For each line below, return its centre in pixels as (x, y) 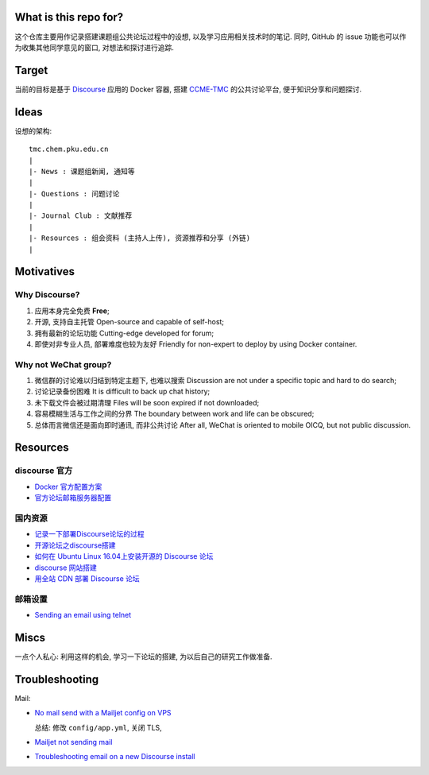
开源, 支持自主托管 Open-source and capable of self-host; (129, 322)
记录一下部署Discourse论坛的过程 (89, 534)
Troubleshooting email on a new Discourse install (115, 757)
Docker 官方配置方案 (68, 486)
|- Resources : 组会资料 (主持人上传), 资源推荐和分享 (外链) (139, 238)
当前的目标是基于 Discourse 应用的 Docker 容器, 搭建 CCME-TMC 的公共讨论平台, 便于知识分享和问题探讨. (188, 89)
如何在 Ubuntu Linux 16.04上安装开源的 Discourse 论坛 (124, 556)
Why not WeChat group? (63, 364)
